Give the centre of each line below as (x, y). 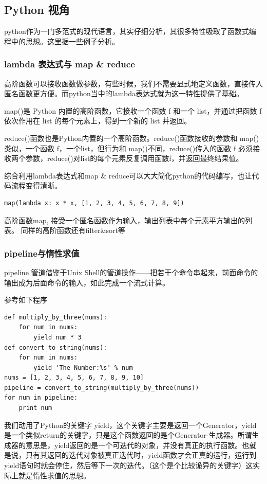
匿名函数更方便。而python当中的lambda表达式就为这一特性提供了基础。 (124, 93)
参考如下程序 (26, 300)
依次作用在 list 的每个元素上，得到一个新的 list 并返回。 (98, 121)
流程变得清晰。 (36, 185)
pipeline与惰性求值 (42, 253)
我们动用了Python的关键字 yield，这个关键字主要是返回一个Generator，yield (130, 425)
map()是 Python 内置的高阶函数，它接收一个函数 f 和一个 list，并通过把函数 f (133, 110)
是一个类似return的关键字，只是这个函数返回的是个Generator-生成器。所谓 (128, 435)
